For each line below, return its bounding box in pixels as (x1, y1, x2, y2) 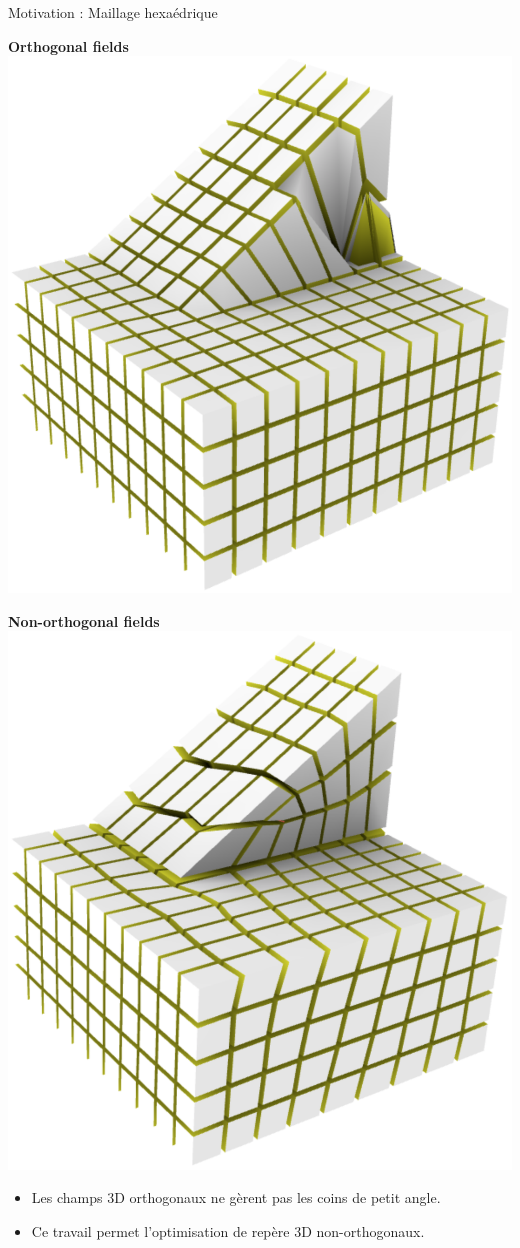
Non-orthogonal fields (8, 610, 160, 631)
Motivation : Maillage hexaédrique (8, 2, 218, 22)
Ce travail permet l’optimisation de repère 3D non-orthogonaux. (31, 1220, 425, 1241)
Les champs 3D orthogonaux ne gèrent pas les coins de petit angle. (31, 1187, 441, 1208)
